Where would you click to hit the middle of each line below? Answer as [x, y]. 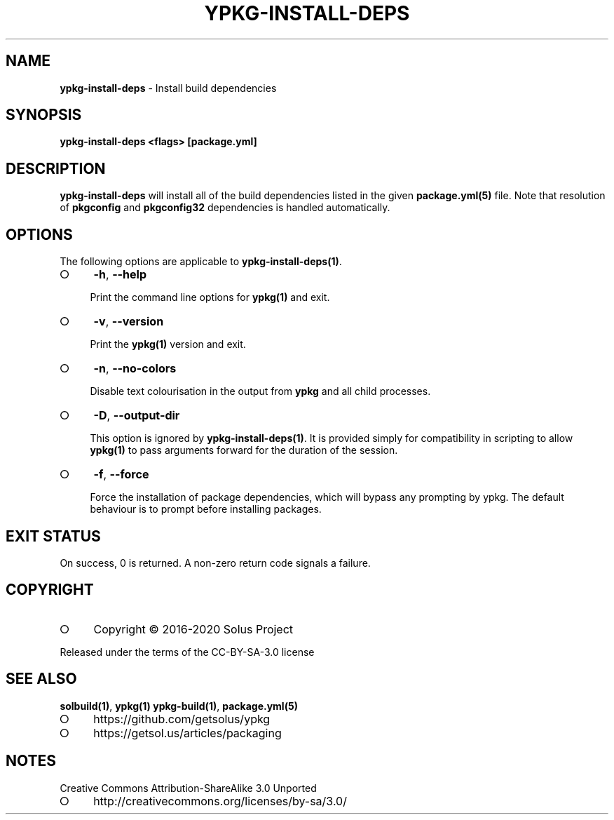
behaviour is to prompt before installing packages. [206, 509]
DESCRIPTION [56, 168]
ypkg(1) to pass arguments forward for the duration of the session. [244, 450]
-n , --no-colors [135, 369]
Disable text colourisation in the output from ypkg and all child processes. [260, 391]
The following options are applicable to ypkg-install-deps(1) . [201, 262]
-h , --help [120, 275]
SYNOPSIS [44, 115]
